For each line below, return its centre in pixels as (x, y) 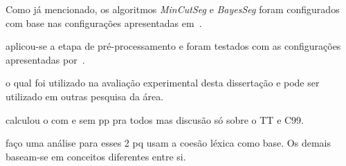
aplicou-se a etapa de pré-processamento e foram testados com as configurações (173, 46)
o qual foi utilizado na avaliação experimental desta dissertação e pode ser (163, 83)
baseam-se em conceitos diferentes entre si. (96, 156)
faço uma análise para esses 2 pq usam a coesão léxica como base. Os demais (169, 143)
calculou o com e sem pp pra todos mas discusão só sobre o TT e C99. (155, 119)
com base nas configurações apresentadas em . (104, 22)
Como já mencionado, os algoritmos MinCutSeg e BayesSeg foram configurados (173, 9)
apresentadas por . (45, 59)
